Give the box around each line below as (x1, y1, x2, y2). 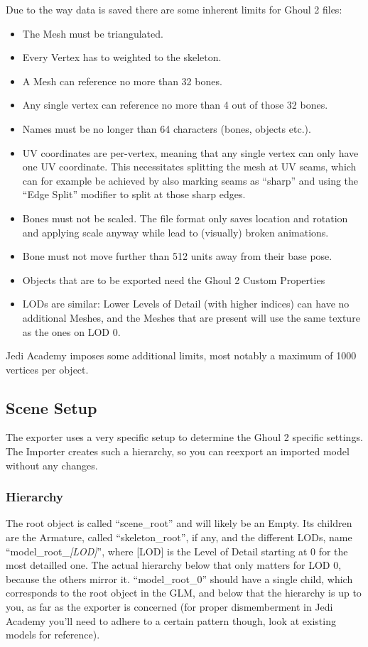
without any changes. (6, 457, 98, 472)
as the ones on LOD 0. (22, 324, 121, 339)
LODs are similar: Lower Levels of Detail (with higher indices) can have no (22, 296, 350, 311)
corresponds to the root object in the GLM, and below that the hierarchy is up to (6, 585, 362, 600)
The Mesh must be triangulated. (22, 26, 163, 40)
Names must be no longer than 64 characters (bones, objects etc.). (22, 121, 311, 136)
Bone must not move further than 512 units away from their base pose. (22, 249, 332, 263)
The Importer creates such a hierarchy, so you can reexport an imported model (6, 444, 350, 459)
